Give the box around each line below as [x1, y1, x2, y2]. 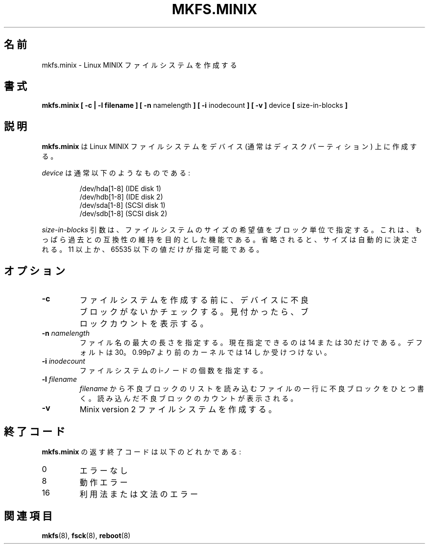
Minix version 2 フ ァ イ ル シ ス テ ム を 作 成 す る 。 [79, 404, 277, 415]
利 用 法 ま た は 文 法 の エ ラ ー [79, 489, 198, 499]
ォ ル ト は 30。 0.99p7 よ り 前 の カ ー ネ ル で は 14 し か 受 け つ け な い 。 [79, 348, 331, 357]
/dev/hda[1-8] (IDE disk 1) [79, 184, 162, 193]
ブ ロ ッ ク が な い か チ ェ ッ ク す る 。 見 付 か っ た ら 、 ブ [79, 307, 309, 317]
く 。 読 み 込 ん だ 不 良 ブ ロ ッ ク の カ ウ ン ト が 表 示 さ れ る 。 [79, 394, 298, 403]
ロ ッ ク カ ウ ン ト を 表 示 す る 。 [79, 319, 208, 329]
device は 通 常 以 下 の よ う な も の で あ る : [42, 169, 191, 177]
